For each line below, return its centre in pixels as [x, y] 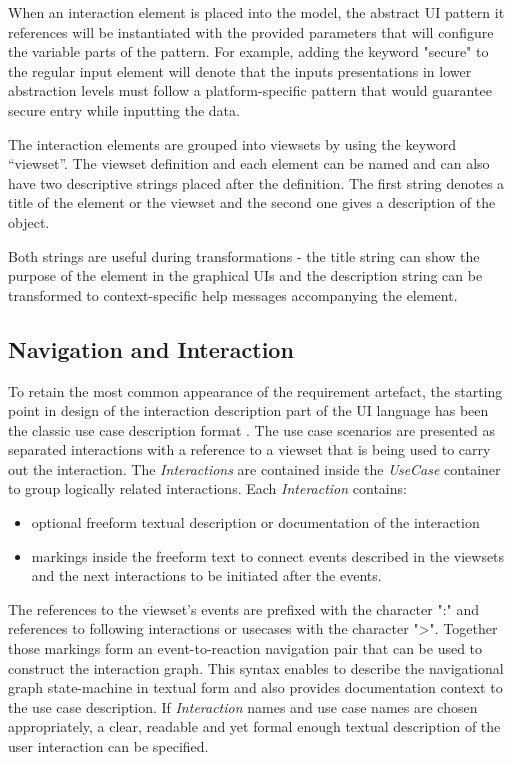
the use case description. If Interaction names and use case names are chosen [243, 706]
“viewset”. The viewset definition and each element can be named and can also [249, 163]
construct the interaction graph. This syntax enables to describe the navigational [256, 667]
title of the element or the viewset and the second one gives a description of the [252, 202]
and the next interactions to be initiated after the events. [206, 575]
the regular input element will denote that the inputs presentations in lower [240, 70]
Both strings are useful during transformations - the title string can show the [244, 255]
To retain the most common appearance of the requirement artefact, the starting [255, 390]
